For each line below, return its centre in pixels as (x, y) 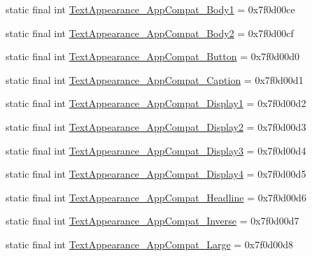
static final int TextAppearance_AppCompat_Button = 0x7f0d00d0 (153, 56)
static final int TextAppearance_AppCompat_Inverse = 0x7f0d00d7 (153, 221)
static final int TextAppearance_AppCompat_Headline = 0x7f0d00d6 (156, 197)
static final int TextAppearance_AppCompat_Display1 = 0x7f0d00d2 (156, 103)
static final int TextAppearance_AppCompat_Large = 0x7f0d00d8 (150, 244)
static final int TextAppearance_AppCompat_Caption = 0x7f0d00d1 (155, 79)
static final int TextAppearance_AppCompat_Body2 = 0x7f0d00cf (150, 33)
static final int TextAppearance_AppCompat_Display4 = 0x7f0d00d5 (156, 174)
